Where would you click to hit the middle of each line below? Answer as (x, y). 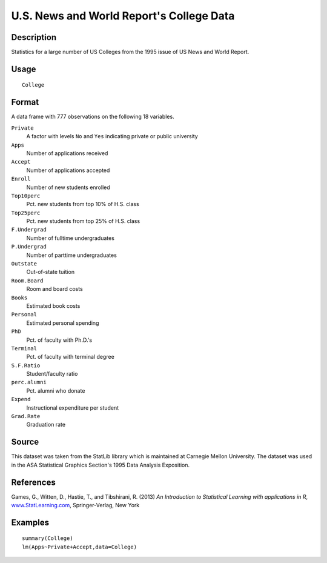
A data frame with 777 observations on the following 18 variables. (93, 117)
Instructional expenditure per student (73, 408)
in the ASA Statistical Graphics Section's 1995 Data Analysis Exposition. (101, 465)
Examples (30, 522)
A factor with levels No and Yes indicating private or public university (112, 136)
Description (34, 37)
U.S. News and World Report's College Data (123, 16)
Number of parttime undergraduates (72, 255)
